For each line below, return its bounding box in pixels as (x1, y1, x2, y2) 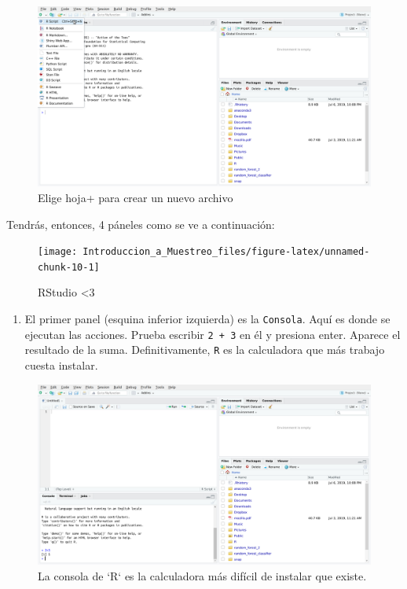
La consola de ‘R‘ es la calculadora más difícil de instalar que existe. (38, 567, 367, 583)
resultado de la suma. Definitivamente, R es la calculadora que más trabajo (24, 341, 385, 358)
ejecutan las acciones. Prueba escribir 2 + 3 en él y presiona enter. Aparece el (24, 326, 401, 342)
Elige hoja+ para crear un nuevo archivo (38, 189, 233, 205)
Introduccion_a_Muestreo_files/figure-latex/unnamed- (82, 246, 370, 258)
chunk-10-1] (38, 261, 100, 273)
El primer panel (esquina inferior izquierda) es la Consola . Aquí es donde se (24, 311, 390, 327)
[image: (38, 246, 78, 258)
